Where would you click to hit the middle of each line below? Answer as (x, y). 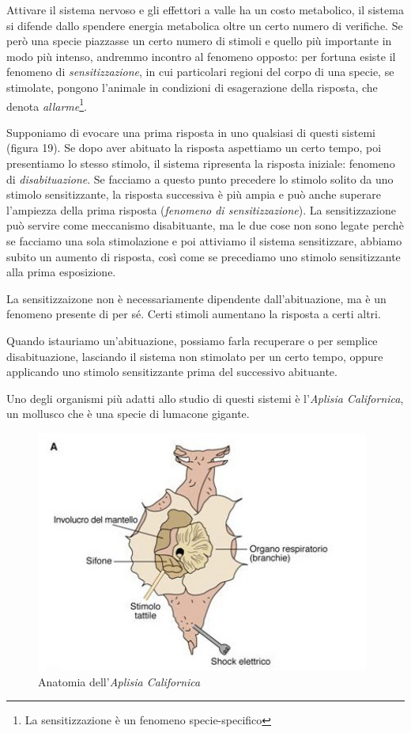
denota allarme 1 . (47, 104)
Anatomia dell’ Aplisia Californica (119, 681)
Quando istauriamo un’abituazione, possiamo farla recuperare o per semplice (192, 340)
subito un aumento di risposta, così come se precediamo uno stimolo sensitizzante (204, 256)
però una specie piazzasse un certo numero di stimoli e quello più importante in (199, 41)
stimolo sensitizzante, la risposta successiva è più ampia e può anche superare (194, 194)
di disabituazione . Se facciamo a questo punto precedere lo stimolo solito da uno (200, 179)
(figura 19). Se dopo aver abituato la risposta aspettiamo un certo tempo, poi (194, 148)
